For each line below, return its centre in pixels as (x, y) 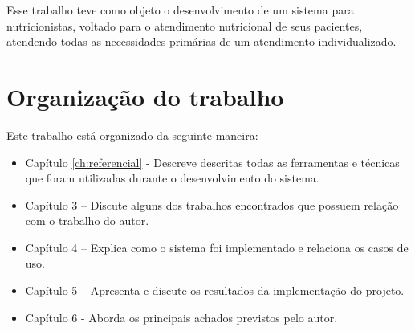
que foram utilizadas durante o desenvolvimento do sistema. (172, 178)
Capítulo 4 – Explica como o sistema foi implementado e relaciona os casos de (217, 247)
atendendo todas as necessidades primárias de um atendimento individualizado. (201, 41)
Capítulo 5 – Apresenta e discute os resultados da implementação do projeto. (215, 290)
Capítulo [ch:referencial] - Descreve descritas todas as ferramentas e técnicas (212, 162)
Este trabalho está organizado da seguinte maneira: (132, 135)
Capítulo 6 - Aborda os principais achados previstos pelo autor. (181, 317)
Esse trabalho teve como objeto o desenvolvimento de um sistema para (180, 10)
